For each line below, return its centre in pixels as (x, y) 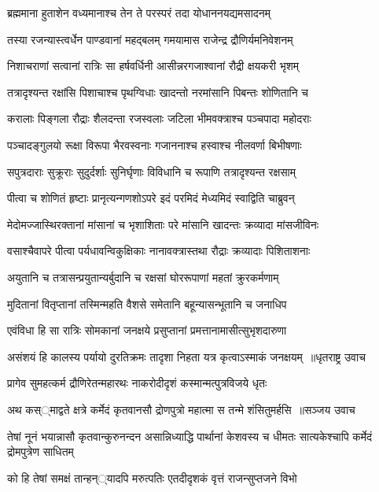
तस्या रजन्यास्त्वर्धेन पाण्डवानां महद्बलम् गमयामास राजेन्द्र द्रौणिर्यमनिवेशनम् (150, 39)
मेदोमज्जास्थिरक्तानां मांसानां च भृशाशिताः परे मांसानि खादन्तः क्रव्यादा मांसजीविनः (163, 224)
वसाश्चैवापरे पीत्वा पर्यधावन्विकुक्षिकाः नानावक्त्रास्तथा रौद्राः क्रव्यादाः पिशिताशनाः (159, 251)
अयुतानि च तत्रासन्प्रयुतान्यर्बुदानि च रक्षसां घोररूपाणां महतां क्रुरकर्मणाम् (143, 277)
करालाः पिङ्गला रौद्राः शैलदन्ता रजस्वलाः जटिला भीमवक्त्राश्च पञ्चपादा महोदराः (159, 118)
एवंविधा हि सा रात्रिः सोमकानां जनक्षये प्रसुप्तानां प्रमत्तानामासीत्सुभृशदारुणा (147, 330)
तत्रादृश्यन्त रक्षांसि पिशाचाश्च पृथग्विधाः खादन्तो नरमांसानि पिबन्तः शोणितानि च (158, 92)
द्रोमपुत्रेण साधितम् (40, 451)
